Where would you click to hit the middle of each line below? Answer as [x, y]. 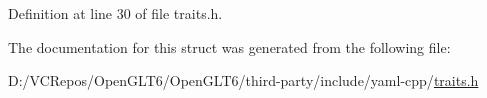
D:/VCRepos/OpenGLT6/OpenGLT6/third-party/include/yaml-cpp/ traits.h [243, 80]
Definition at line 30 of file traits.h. [115, 13]
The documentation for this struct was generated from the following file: [229, 46]
